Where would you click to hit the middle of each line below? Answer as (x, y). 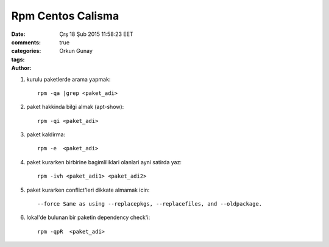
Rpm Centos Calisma (65, 16)
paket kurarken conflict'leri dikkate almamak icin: (88, 190)
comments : (26, 42)
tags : (18, 59)
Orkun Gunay (76, 51)
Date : (18, 34)
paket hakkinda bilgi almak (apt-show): (75, 107)
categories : (26, 51)
